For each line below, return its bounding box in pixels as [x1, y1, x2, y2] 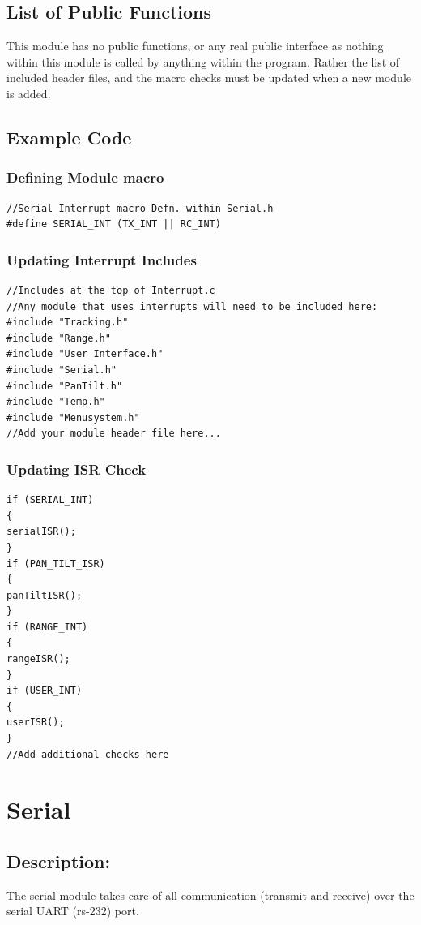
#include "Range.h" [6, 332, 111, 344]
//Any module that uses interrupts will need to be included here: [6, 300, 378, 312]
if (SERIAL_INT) [6, 494, 94, 506]
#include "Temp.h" [6, 396, 105, 408]
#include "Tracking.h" [6, 316, 129, 329]
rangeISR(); [6, 653, 70, 665]
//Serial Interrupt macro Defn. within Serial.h [6, 202, 274, 214]
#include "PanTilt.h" [6, 380, 123, 392]
